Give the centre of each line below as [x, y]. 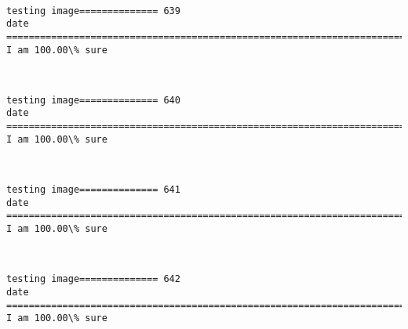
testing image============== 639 [93, 11]
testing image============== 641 [93, 190]
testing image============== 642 [93, 279]
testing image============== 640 [93, 100]
